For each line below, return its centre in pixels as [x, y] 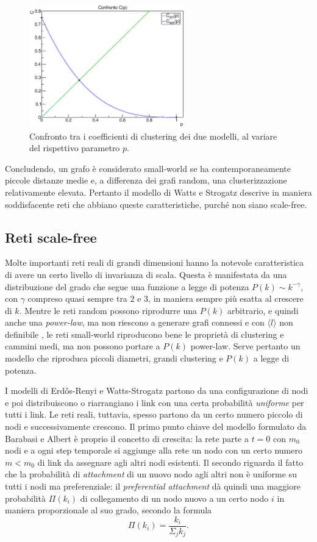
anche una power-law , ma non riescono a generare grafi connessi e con [135, 322]
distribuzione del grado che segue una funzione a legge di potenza [127, 286]
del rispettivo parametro [75, 148]
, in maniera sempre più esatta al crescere [226, 298]
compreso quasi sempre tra [77, 298]
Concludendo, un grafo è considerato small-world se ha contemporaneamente [148, 168]
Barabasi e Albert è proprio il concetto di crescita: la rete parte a [127, 438]
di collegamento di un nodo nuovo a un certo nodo [174, 498]
